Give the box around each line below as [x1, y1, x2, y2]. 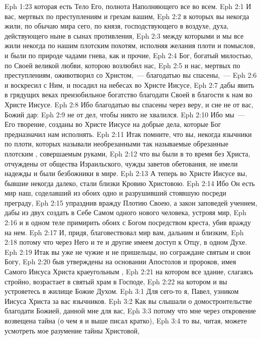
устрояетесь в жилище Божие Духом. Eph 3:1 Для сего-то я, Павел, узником [5, 286, 239, 296]
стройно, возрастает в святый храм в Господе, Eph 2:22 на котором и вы [5, 276, 227, 286]
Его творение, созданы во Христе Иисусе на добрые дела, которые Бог [5, 119, 221, 129]
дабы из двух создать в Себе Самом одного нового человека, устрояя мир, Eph [5, 207, 246, 218]
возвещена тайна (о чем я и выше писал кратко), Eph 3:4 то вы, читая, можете [5, 315, 247, 325]
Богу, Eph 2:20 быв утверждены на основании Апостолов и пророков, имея [5, 256, 236, 267]
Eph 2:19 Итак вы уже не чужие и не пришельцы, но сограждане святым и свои [5, 246, 251, 257]
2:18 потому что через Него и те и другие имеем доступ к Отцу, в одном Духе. [5, 237, 247, 247]
